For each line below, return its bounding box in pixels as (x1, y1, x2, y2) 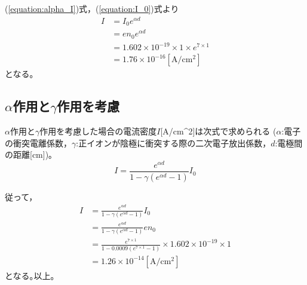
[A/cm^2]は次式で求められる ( (160, 125, 277, 137)
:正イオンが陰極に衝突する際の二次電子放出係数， (76, 136, 271, 149)
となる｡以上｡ (5, 269, 55, 281)
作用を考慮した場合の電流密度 (39, 125, 157, 137)
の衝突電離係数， (5, 136, 72, 149)
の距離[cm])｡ (5, 148, 53, 161)
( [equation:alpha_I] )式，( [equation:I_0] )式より (5, 2, 179, 14)
